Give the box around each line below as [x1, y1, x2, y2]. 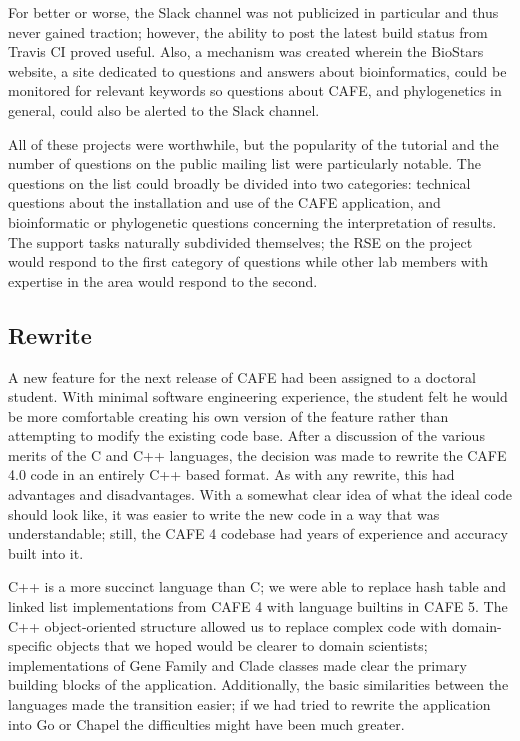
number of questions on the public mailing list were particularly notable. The [8, 153, 481, 174]
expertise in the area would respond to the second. [8, 270, 318, 291]
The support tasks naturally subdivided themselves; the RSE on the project [8, 231, 473, 252]
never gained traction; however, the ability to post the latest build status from [8, 21, 488, 42]
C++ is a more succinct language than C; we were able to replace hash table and [8, 576, 507, 597]
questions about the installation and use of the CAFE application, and [8, 192, 441, 213]
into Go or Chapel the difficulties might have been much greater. [8, 713, 405, 734]
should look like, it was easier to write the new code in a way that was [8, 503, 440, 524]
